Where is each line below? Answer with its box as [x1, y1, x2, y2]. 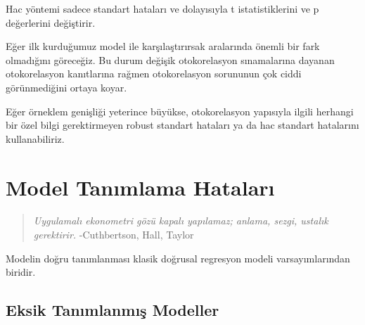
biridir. [6, 265, 36, 279]
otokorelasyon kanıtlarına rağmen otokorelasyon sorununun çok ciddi [6, 66, 302, 81]
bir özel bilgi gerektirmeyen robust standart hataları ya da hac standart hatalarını [6, 117, 359, 132]
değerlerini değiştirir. [6, 15, 96, 30]
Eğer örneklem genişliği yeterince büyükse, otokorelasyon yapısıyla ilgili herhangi [6, 103, 354, 118]
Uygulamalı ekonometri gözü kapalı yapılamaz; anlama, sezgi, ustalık [33, 213, 328, 228]
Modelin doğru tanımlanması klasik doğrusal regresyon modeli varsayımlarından [6, 250, 350, 265]
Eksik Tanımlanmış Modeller [6, 299, 219, 321]
